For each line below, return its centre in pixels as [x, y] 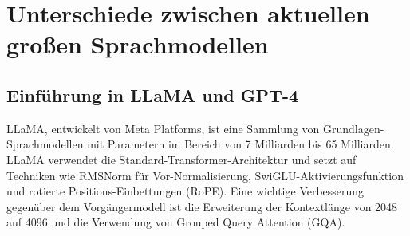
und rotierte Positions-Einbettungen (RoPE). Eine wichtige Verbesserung [185, 191]
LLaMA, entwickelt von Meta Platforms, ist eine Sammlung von [163, 128]
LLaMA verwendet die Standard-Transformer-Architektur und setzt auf [181, 159]
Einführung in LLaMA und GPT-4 [153, 94]
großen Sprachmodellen [138, 44]
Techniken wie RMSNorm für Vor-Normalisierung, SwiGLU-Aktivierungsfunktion [205, 175]
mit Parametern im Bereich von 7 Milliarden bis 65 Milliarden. [240, 144]
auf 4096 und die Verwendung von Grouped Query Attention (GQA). [176, 222]
